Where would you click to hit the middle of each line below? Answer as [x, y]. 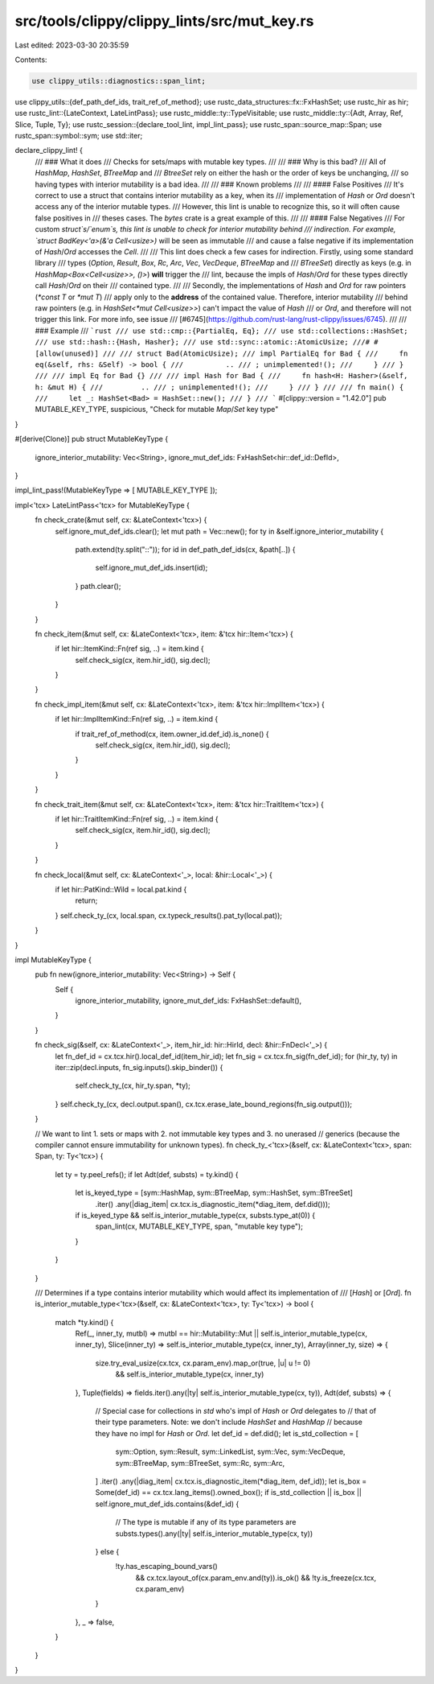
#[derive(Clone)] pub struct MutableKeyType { [92, 439]
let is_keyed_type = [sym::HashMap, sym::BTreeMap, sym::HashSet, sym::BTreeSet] [214, 1193]
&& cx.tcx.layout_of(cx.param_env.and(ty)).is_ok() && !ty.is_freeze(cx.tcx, [256, 1578]
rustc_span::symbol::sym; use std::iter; [79, 136]
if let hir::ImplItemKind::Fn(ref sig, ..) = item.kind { [137, 719]
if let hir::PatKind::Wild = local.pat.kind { [121, 889]
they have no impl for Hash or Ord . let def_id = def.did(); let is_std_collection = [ [227, 1433]
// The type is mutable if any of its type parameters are [206, 1522]
